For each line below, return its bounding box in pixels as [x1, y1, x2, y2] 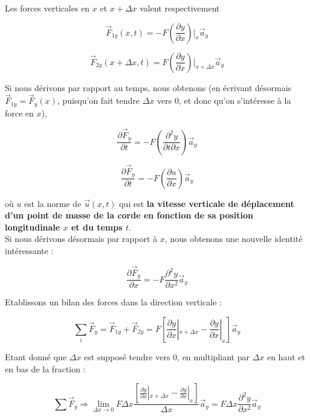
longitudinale [5, 220, 60, 233]
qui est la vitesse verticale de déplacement [119, 197, 294, 209]
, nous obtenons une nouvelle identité [164, 232, 303, 245]
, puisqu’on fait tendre [57, 94, 140, 107]
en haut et [266, 350, 305, 363]
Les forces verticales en [5, 2, 90, 14]
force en [5, 106, 34, 119]
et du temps [71, 220, 123, 233]
